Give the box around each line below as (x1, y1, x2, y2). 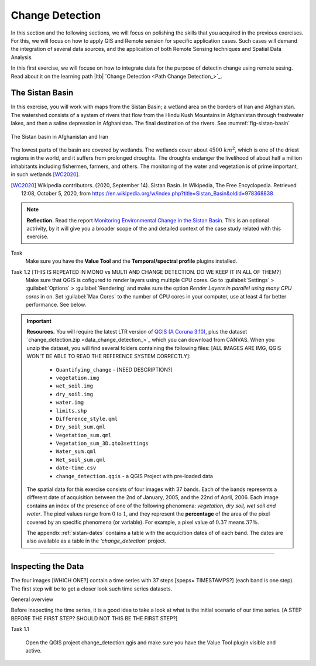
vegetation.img (56, 375, 99, 381)
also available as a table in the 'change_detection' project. (26, 537, 167, 544)
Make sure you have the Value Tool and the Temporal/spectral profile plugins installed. (25, 258, 238, 265)
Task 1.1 (11, 626, 29, 633)
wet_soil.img (56, 383, 94, 389)
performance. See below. (25, 301, 87, 308)
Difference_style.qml (56, 416, 118, 422)
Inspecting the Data (11, 562, 84, 572)
